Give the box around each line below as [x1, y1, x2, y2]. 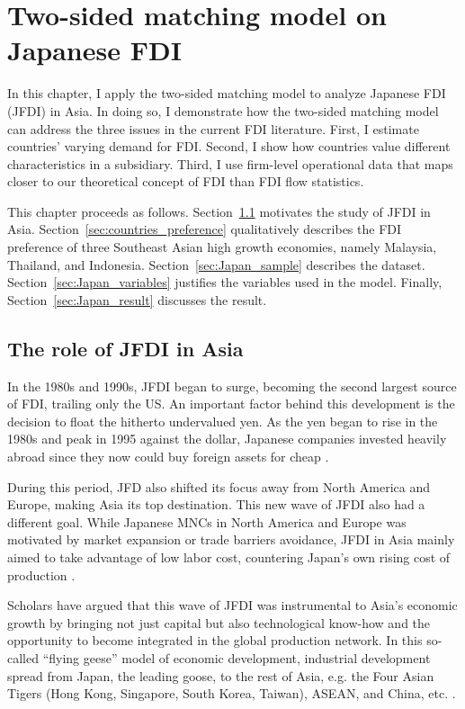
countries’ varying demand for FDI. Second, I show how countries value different [7, 137, 451, 156]
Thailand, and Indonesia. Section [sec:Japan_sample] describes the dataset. [7, 255, 425, 274]
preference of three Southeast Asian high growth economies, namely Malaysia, [7, 238, 437, 256]
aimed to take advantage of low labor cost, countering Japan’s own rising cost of [7, 547, 451, 566]
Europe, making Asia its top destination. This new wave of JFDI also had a [7, 495, 425, 514]
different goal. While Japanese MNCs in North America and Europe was [7, 512, 407, 531]
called [7, 648, 39, 667]
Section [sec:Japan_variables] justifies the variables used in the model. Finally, [7, 273, 443, 292]
